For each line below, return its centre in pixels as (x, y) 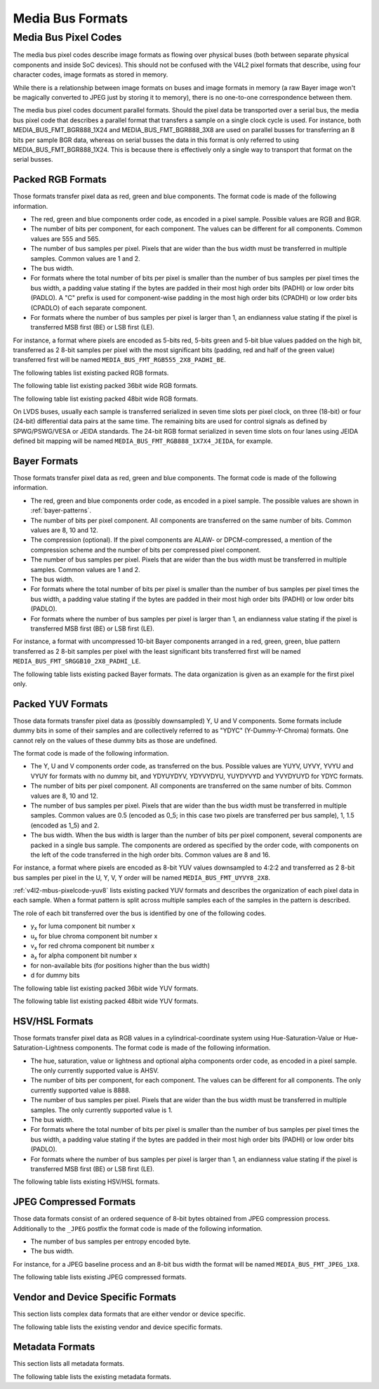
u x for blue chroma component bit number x (94, 937)
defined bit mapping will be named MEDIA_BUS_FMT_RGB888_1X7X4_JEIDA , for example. (143, 441)
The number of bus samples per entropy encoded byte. (111, 1241)
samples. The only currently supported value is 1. (102, 1110)
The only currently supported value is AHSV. (95, 1071)
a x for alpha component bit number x (84, 956)
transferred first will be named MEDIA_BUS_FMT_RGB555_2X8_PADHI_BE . (119, 360)
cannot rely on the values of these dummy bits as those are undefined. (115, 740)
